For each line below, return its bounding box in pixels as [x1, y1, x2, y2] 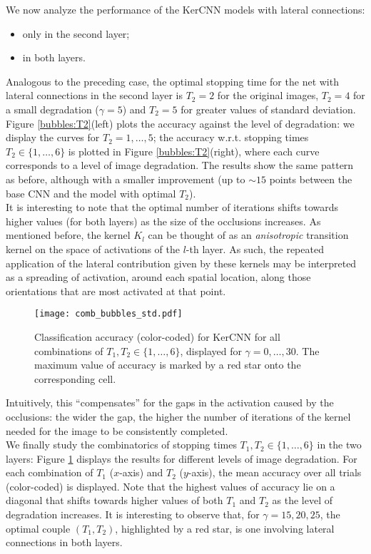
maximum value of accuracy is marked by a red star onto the [34, 357, 301, 372]
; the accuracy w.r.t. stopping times [153, 130, 309, 145]
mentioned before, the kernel [6, 227, 131, 242]
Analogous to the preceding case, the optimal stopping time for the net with [6, 73, 339, 88]
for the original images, [217, 88, 319, 103]
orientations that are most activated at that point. [6, 283, 226, 298]
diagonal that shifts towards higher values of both [6, 493, 223, 508]
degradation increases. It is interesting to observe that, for [6, 507, 260, 522]
